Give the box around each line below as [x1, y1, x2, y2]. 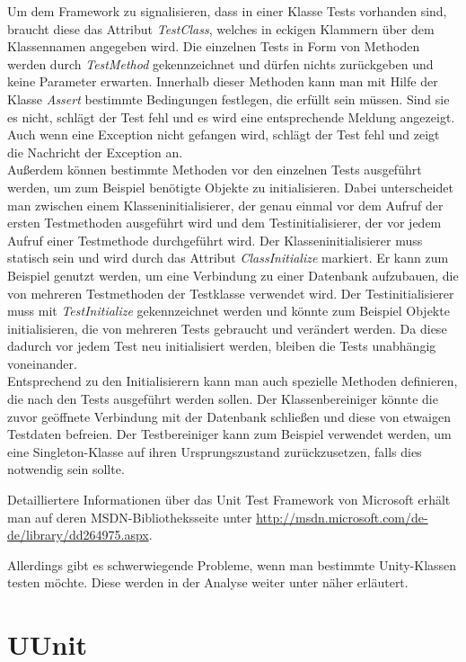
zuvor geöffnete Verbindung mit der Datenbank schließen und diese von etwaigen [7, 407, 451, 425]
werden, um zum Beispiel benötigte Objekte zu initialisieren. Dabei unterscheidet [7, 177, 453, 196]
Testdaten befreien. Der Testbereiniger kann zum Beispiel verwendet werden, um [7, 425, 452, 443]
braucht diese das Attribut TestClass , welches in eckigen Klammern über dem [7, 19, 435, 38]
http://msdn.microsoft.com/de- [256, 507, 428, 526]
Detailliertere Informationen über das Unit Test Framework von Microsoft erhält [7, 490, 451, 509]
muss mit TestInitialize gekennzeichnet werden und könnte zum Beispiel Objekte [7, 301, 450, 320]
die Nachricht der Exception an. [7, 142, 183, 161]
